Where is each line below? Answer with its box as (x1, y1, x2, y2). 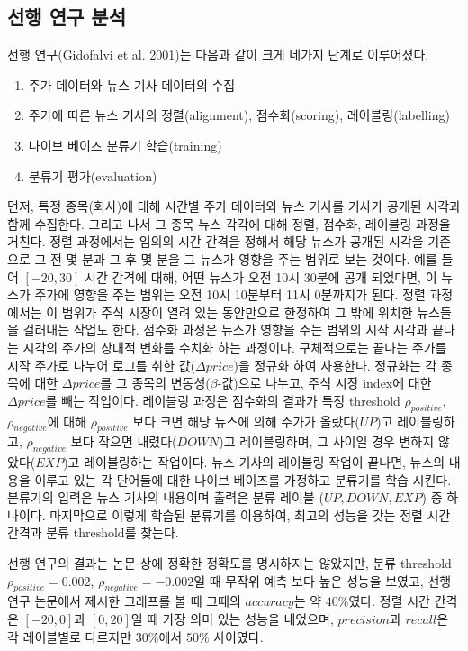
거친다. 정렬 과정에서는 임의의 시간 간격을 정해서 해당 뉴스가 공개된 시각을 (7, 232, 424, 251)
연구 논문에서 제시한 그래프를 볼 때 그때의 (7, 591, 241, 610)
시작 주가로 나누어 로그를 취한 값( (7, 355, 196, 374)
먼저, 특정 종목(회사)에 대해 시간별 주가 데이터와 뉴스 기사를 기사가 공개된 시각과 (7, 197, 461, 215)
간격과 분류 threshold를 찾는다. (7, 523, 179, 542)
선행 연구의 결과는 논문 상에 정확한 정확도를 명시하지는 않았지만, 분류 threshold (7, 554, 452, 573)
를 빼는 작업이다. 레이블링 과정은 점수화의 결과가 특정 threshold (45, 390, 400, 409)
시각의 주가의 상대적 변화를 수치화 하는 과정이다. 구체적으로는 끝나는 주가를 (22, 337, 447, 356)
